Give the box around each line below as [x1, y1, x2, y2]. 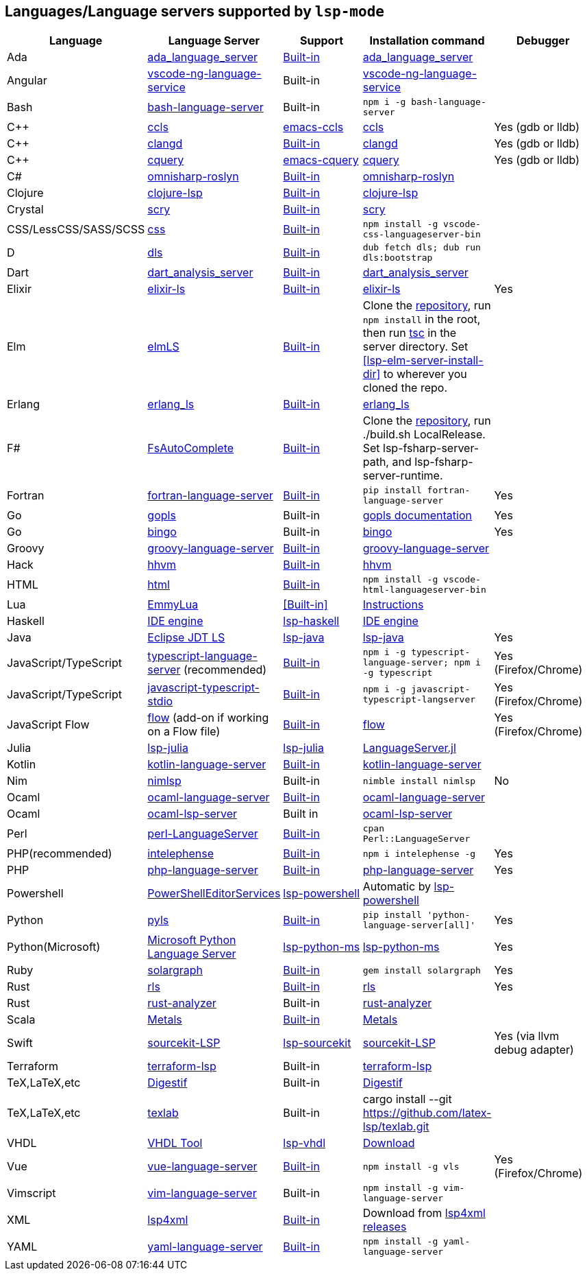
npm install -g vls [362, 1161, 460, 1172]
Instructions [362, 598, 424, 612]
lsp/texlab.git [362, 1120, 429, 1134]
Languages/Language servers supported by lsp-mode [5, 3, 384, 20]
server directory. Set [362, 340, 469, 354]
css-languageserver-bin [362, 229, 481, 240]
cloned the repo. [362, 381, 447, 395]
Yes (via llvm [494, 1029, 560, 1043]
